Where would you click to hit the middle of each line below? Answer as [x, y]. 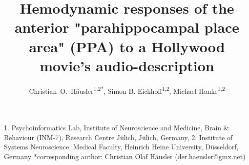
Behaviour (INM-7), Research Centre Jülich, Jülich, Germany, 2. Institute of [118, 137]
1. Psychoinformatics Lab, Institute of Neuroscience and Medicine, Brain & [116, 127]
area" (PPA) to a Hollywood [127, 46]
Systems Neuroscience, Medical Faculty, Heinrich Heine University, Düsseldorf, [121, 147]
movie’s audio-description [127, 65]
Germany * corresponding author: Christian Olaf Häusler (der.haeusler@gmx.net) [125, 156]
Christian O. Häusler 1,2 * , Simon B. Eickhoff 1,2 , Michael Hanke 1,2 [127, 90]
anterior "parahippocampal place [127, 27]
